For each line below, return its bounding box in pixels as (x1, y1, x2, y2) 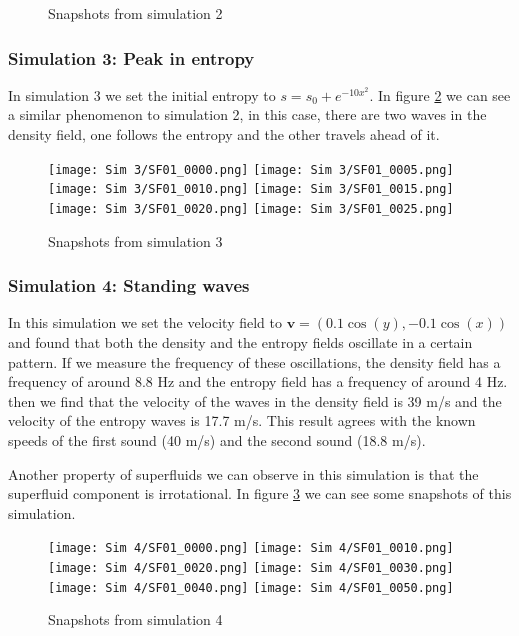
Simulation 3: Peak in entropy (8, 45, 255, 70)
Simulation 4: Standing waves (8, 273, 250, 298)
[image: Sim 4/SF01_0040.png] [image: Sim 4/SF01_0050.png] (48, 580, 454, 595)
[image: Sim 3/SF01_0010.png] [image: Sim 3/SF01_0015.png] (48, 182, 454, 197)
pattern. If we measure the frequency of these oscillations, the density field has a (8, 351, 501, 372)
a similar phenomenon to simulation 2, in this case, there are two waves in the (8, 104, 487, 125)
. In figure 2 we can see (369, 84, 511, 105)
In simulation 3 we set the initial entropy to (8, 84, 276, 105)
